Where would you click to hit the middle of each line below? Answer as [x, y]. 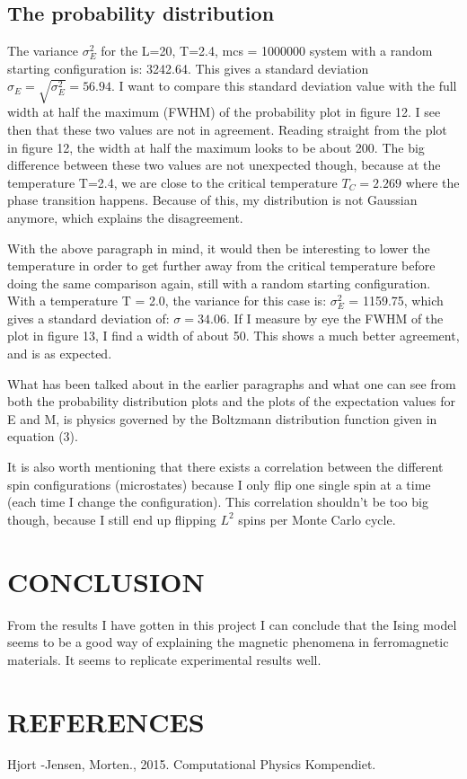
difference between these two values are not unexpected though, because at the [224, 165]
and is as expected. [60, 354]
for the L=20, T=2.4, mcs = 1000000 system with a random [267, 51]
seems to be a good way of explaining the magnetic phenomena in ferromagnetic [228, 642]
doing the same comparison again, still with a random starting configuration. [219, 283]
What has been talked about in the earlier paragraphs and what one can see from [232, 383]
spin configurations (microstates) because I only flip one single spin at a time [219, 484]
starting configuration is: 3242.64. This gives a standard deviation [188, 68]
